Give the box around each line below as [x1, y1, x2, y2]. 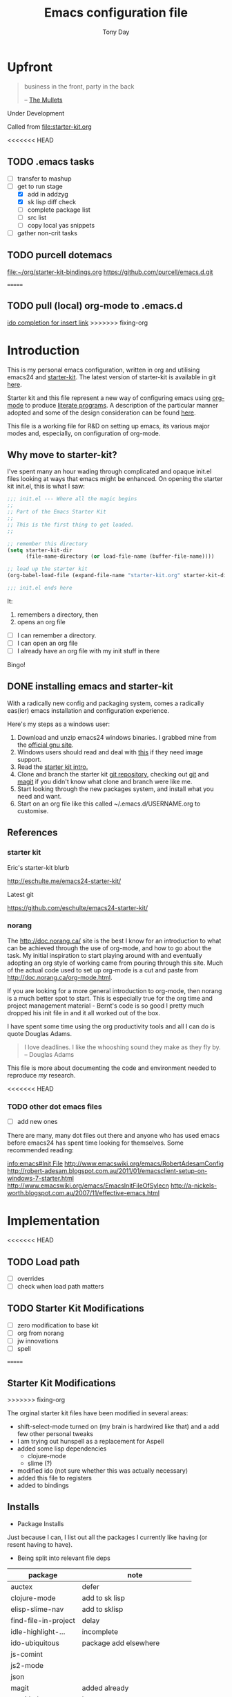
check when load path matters [17, 1282, 104, 1291]
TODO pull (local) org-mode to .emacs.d [7, 300, 183, 312]
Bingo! [7, 661, 26, 669]
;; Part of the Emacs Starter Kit [7, 509, 107, 516]
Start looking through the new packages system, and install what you [17, 784, 214, 793]
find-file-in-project [10, 1615, 76, 1625]
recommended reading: [7, 1146, 74, 1154]
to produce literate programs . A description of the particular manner [25, 401, 219, 409]
